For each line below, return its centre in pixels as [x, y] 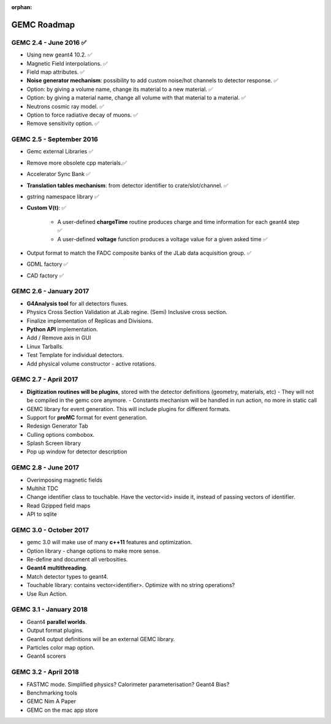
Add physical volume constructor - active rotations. [91, 364]
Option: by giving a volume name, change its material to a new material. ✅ [120, 89]
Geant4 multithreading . [57, 568]
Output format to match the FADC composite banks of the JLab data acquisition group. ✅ [139, 253]
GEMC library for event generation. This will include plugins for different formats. [129, 409]
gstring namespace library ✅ [63, 196]
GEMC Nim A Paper [51, 701]
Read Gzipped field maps [59, 506]
